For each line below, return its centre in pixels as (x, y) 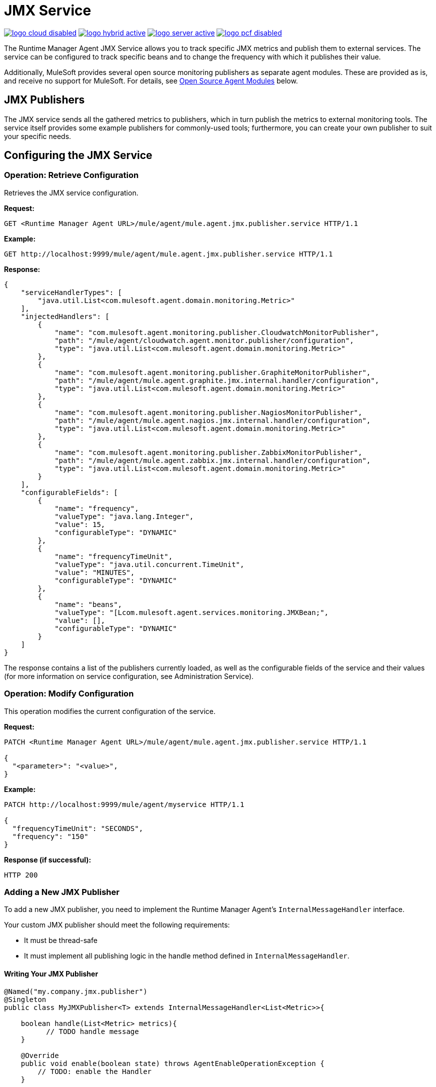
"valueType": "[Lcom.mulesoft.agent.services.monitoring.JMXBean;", (192, 612)
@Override (40, 1055)
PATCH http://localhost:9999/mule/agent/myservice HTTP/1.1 (124, 804)
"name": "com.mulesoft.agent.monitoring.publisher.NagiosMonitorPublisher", (208, 412)
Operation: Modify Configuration (69, 694)
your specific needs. (38, 136)
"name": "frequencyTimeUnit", (114, 556)
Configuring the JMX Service (78, 155)
